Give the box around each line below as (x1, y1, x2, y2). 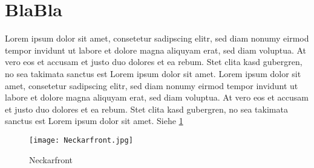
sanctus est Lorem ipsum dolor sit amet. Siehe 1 (5, 114, 183, 127)
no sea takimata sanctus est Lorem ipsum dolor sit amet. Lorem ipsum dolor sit (5, 67, 301, 79)
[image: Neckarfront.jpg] (29, 135, 133, 145)
